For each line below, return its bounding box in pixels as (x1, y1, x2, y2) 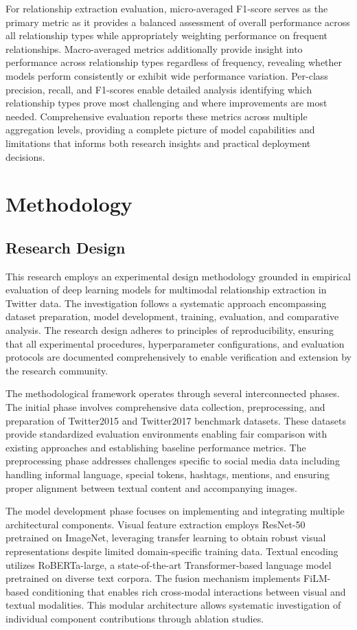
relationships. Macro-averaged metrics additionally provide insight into (5, 41, 303, 56)
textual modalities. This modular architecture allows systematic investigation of (5, 598, 341, 612)
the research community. (5, 363, 108, 377)
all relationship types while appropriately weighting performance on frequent (5, 28, 328, 43)
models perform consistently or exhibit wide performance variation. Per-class (5, 68, 328, 82)
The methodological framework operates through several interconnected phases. (5, 386, 340, 401)
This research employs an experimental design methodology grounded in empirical (5, 269, 351, 283)
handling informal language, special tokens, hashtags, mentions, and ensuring (5, 467, 330, 482)
